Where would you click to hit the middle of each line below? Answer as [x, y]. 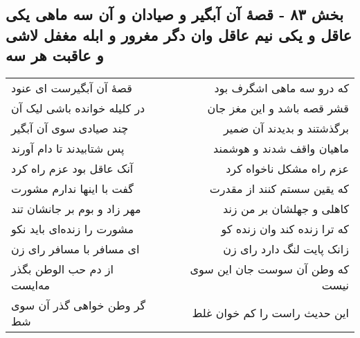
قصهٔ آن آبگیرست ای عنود [72, 87]
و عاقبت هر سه [55, 55]
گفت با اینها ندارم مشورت [72, 188]
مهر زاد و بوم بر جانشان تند [76, 208]
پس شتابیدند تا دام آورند [68, 148]
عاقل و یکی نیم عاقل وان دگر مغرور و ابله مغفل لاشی [179, 34]
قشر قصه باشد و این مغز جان [278, 108]
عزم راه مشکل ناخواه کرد [287, 168]
